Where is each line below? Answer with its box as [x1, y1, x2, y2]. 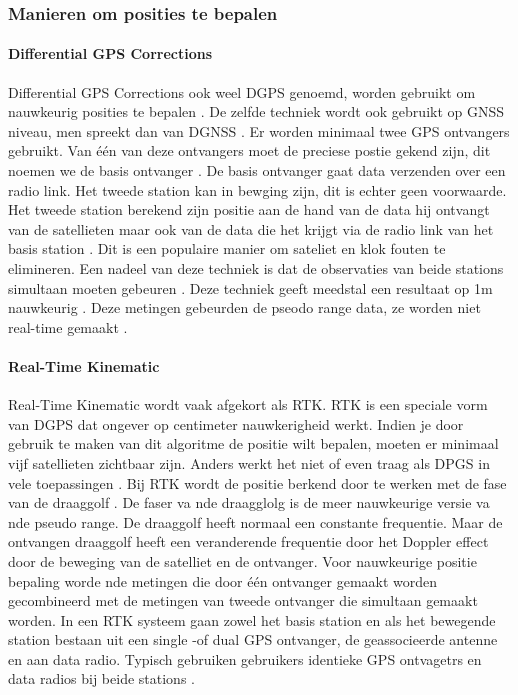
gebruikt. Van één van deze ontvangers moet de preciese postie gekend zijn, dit [8, 140, 491, 161]
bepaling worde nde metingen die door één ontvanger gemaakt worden [8, 570, 438, 591]
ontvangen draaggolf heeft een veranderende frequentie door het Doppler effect [8, 531, 489, 552]
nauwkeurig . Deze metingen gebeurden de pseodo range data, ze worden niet [8, 297, 481, 318]
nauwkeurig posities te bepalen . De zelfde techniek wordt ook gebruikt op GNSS [8, 101, 505, 122]
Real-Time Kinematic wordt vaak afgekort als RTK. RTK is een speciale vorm [8, 394, 488, 415]
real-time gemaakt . [8, 316, 128, 337]
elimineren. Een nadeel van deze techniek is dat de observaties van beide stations [8, 257, 504, 278]
